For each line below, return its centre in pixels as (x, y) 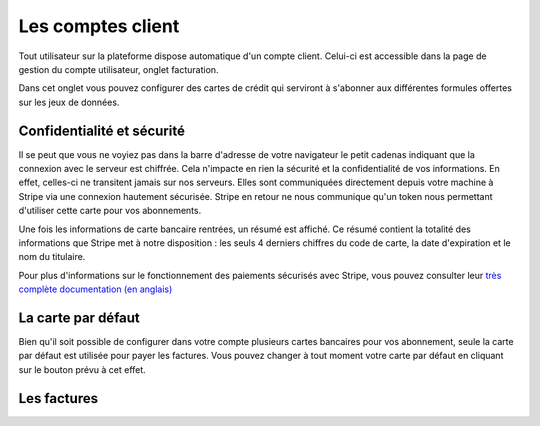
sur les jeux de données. (69, 102)
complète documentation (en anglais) (95, 289)
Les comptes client (99, 26)
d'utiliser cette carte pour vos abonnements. (110, 211)
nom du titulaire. (52, 257)
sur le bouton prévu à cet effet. (82, 369)
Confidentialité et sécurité (101, 130)
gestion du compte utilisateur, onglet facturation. (118, 69)
